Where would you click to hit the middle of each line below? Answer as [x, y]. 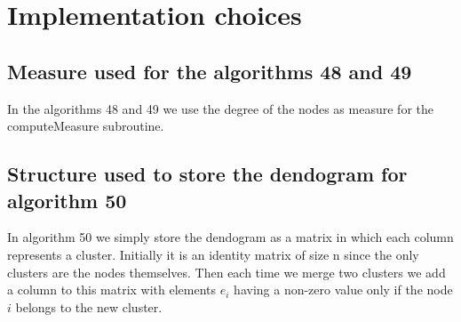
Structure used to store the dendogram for [207, 174]
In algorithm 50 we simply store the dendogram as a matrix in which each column [230, 237]
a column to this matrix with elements [112, 290]
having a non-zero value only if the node [343, 290]
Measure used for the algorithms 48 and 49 [210, 71]
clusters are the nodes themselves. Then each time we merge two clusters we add [227, 272]
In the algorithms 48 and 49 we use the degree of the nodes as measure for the [220, 108]
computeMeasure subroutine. [86, 126]
